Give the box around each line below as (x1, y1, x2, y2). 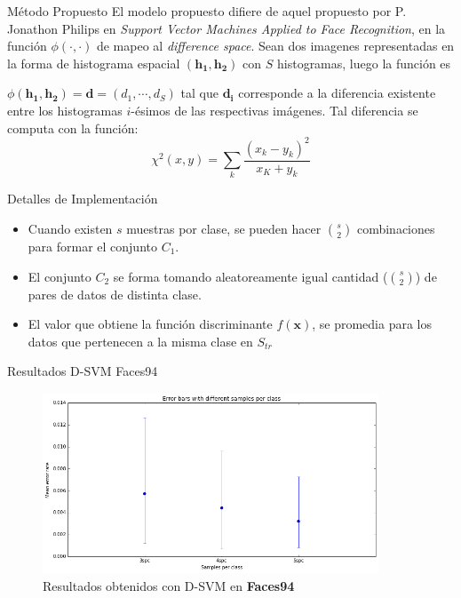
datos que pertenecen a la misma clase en (28, 331, 253, 350)
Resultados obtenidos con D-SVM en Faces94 (43, 576, 295, 594)
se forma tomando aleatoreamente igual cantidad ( (113, 267, 388, 285)
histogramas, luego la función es (276, 53, 451, 72)
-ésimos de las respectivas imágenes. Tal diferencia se (131, 100, 418, 119)
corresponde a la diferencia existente (238, 84, 436, 102)
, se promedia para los (312, 315, 433, 333)
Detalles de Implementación (7, 189, 158, 208)
